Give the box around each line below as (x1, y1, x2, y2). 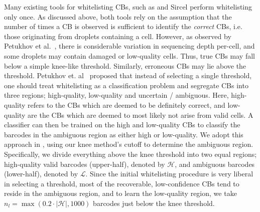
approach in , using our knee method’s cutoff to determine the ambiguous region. (4, 139, 253, 149)
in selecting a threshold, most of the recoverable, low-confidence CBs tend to (4, 178, 239, 188)
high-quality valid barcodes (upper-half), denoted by (4, 158, 165, 169)
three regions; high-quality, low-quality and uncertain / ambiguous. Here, (4, 90, 229, 100)
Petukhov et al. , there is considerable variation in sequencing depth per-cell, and (4, 41, 255, 51)
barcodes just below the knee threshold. (93, 197, 215, 208)
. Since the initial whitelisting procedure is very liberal (85, 168, 253, 179)
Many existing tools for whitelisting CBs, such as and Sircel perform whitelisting (4, 2, 252, 12)
